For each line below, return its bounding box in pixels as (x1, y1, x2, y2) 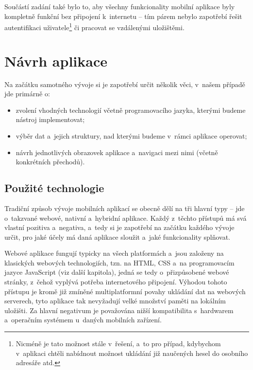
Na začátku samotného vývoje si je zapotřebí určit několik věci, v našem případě (4, 79, 245, 89)
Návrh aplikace (4, 51, 107, 70)
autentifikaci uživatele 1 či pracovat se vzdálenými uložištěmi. (4, 21, 185, 32)
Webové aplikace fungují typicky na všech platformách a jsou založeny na (4, 248, 224, 258)
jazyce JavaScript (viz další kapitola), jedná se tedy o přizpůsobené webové (4, 267, 229, 277)
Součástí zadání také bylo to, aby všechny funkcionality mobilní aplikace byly (4, 1, 235, 11)
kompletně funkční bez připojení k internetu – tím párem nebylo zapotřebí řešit (4, 11, 242, 21)
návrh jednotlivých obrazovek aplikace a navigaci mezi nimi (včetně (16, 147, 218, 157)
